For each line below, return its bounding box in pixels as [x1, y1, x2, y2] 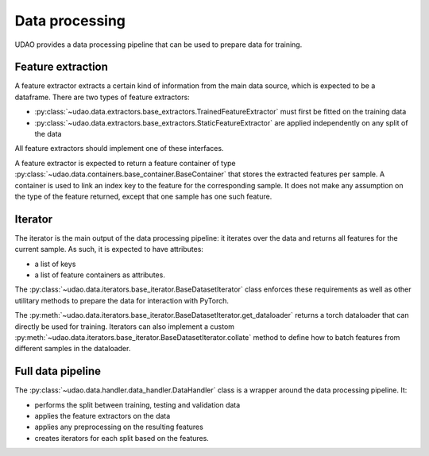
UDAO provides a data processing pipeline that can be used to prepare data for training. [14, 40, 303, 49]
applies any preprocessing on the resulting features [34, 422, 204, 432]
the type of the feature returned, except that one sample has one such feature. [14, 191, 272, 201]
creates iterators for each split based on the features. [34, 433, 210, 442]
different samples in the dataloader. [14, 344, 131, 354]
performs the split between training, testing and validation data [34, 400, 241, 409]
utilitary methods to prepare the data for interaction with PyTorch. [14, 296, 230, 305]
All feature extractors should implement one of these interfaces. [14, 144, 224, 153]
